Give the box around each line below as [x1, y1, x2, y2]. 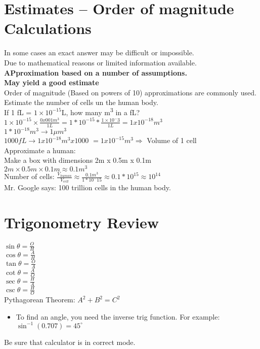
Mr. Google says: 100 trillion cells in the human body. [4, 182, 171, 193]
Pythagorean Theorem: [4, 294, 75, 305]
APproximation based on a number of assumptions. [4, 67, 187, 78]
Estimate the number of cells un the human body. [4, 97, 158, 108]
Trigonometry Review [4, 212, 159, 233]
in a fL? [115, 107, 140, 117]
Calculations [4, 18, 92, 39]
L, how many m [61, 107, 110, 117]
